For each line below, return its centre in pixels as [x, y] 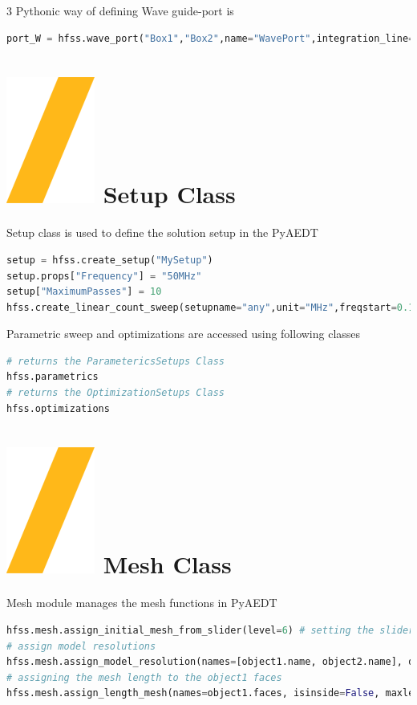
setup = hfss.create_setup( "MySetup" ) [110, 260]
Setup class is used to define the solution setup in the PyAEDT [162, 232]
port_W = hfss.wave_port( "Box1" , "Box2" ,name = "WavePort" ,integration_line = [211, 38]
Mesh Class [167, 564]
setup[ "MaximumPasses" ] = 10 [84, 292]
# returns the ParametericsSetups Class [116, 361]
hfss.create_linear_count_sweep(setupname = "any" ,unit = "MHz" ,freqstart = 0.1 [211, 307]
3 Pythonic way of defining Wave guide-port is [120, 10]
